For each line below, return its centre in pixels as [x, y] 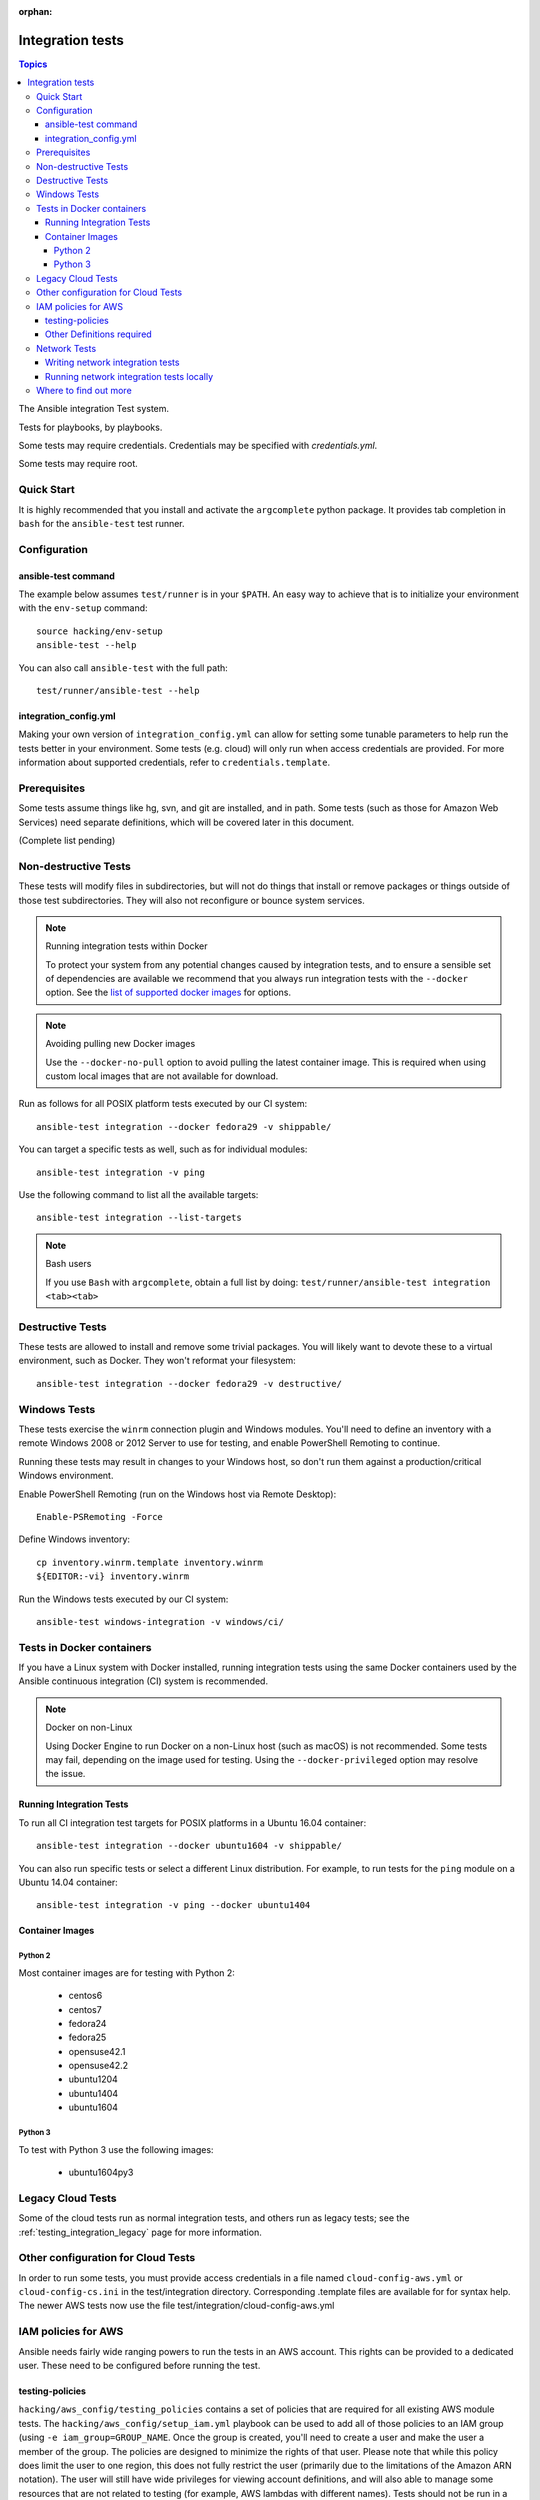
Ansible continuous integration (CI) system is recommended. [143, 1681]
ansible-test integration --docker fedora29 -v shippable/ [184, 1126]
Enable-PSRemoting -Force [100, 1516]
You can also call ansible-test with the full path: [123, 667]
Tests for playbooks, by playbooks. [90, 427]
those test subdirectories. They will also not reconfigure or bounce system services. [191, 900]
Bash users [68, 1264]
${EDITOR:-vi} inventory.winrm [113, 1576]
